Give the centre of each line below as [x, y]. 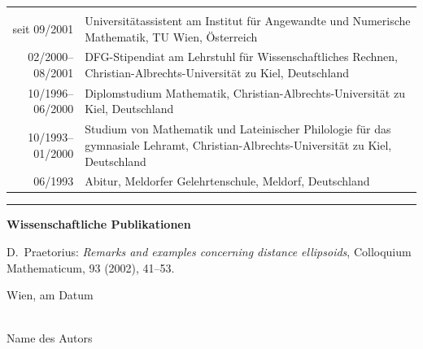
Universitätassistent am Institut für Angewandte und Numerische [248, 20]
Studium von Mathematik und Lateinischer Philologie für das [238, 129]
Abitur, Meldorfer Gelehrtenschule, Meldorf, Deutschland [227, 181]
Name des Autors [50, 338]
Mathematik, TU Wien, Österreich [171, 36]
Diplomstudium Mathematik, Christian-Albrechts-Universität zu [245, 92]
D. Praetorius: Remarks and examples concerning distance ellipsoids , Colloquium [209, 252]
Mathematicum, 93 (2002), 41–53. [91, 267]
